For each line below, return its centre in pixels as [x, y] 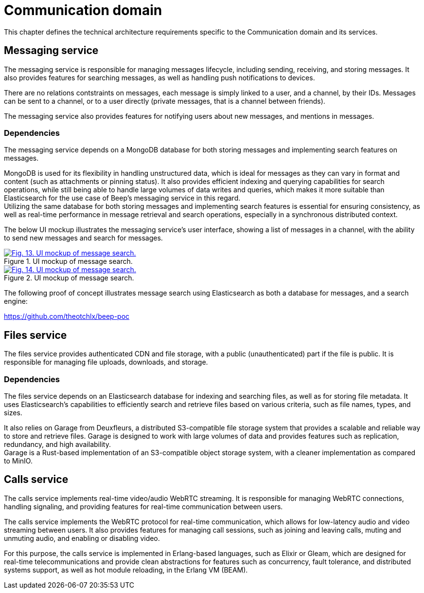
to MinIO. [18, 461]
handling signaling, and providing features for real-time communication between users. [143, 506]
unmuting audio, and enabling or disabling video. [82, 538]
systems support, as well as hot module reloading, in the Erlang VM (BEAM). [126, 570]
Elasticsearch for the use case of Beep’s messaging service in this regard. [122, 198]
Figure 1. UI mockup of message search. [68, 261]
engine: [16, 301]
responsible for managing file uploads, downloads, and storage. [106, 362]
